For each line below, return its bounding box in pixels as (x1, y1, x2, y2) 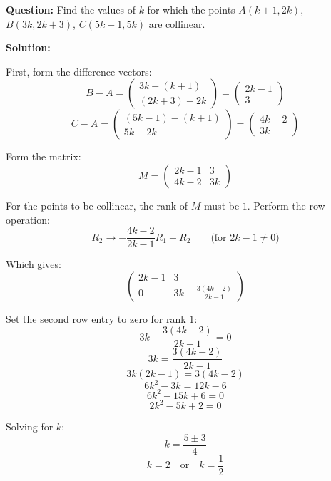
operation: (6, 212, 50, 227)
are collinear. (148, 16, 205, 31)
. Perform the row (247, 197, 325, 212)
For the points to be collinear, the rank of (6, 197, 188, 212)
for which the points (147, 2, 235, 16)
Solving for (6, 419, 54, 434)
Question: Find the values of (6, 2, 136, 16)
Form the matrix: (6, 149, 81, 164)
